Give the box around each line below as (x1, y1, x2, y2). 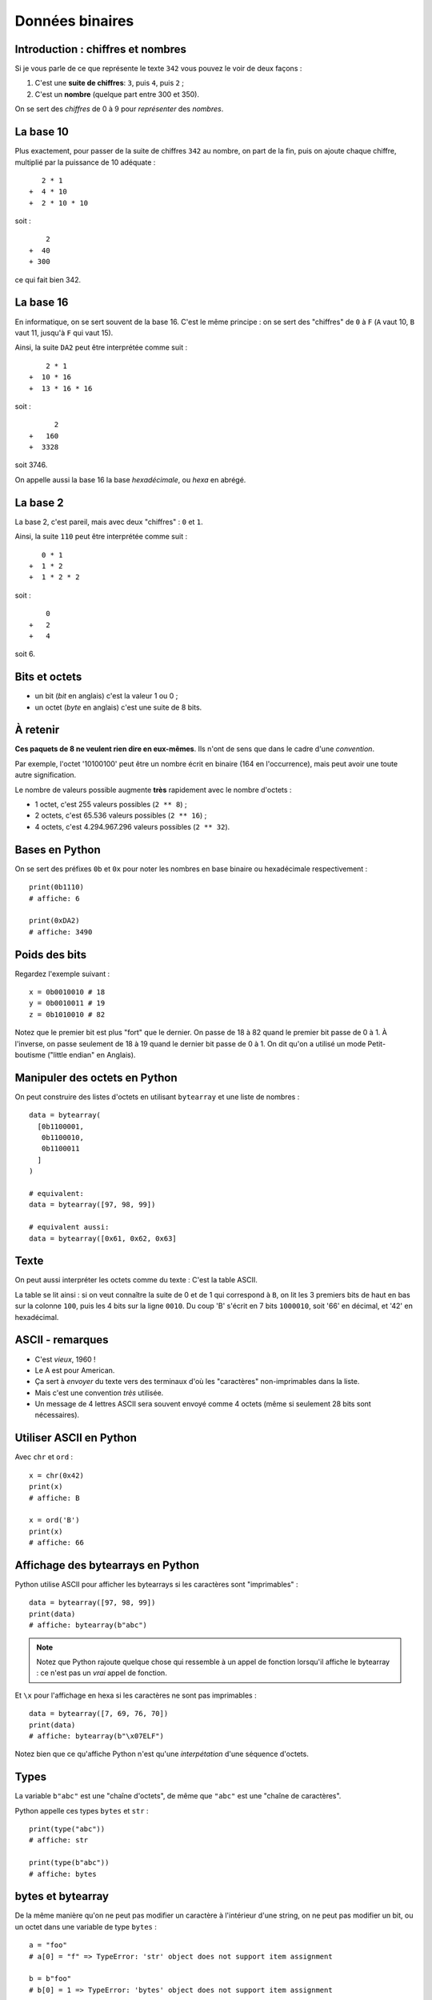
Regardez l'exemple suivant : (14, 969, 110, 978)
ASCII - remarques (14, 1333, 109, 1347)
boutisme (14, 1050, 46, 1059)
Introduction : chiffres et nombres (14, 42, 187, 56)
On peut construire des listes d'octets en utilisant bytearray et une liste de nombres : (14, 1092, 300, 1102)
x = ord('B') (29, 1516, 80, 1525)
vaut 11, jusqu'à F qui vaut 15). (14, 328, 114, 338)
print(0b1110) (29, 882, 84, 892)
